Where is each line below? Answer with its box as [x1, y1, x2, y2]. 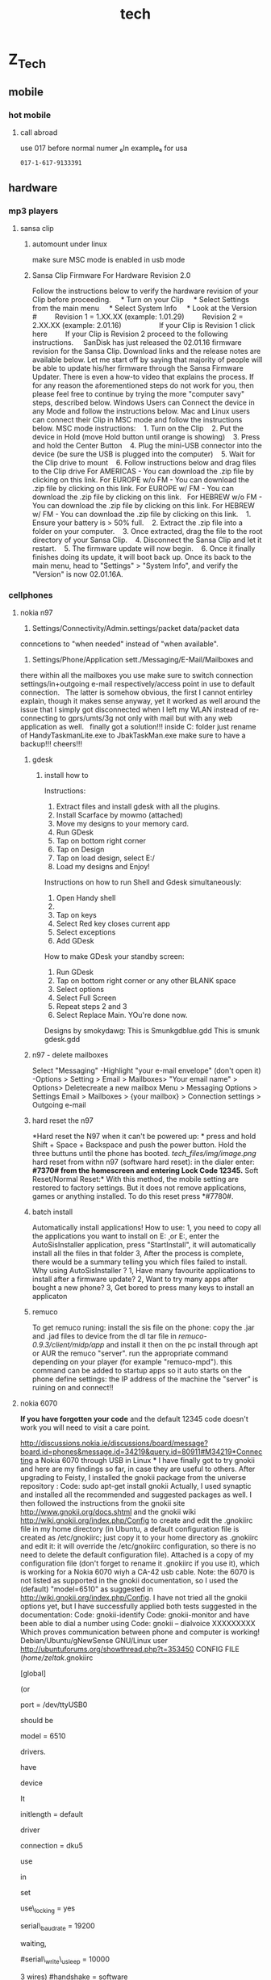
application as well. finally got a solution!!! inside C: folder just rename [19, 722, 256, 732]
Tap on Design [56, 845, 105, 855]
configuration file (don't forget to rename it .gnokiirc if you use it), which [19, 1558, 261, 1568]
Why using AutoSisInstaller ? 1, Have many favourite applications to [31, 1266, 256, 1276]
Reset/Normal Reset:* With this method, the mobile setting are [31, 1175, 240, 1184]
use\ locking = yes [19, 1903, 75, 1915]
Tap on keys [56, 910, 97, 920]
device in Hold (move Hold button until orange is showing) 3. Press [31, 432, 261, 442]
